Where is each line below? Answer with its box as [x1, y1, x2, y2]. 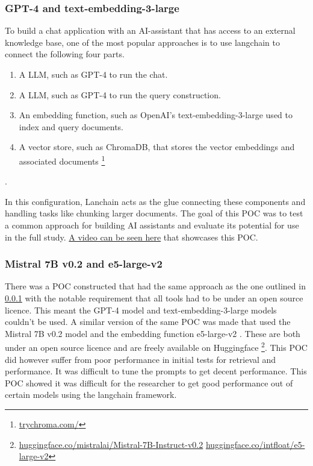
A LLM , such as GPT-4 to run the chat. [19, 68, 168, 80]
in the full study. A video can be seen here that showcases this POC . [5, 230, 258, 243]
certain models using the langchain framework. [5, 388, 177, 401]
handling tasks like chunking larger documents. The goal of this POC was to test [5, 207, 303, 219]
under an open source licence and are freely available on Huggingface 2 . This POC [5, 339, 308, 354]
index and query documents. [19, 120, 123, 133]
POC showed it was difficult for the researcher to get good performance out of [5, 376, 293, 389]
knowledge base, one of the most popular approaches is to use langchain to [5, 36, 280, 48]
